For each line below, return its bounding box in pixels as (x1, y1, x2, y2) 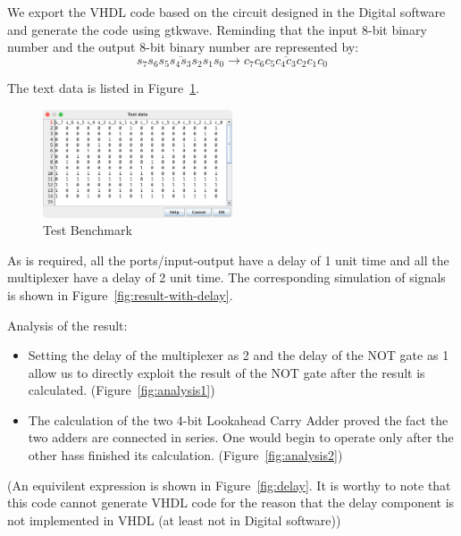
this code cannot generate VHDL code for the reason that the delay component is (7, 493, 455, 512)
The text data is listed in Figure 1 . (7, 79, 200, 97)
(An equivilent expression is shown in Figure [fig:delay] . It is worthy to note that (7, 475, 451, 494)
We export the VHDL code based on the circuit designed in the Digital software (7, 3, 446, 21)
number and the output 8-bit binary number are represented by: (7, 38, 359, 56)
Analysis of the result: (7, 315, 128, 334)
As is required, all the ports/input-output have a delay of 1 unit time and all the (7, 250, 449, 269)
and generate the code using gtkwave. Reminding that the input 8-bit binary (7, 20, 427, 38)
